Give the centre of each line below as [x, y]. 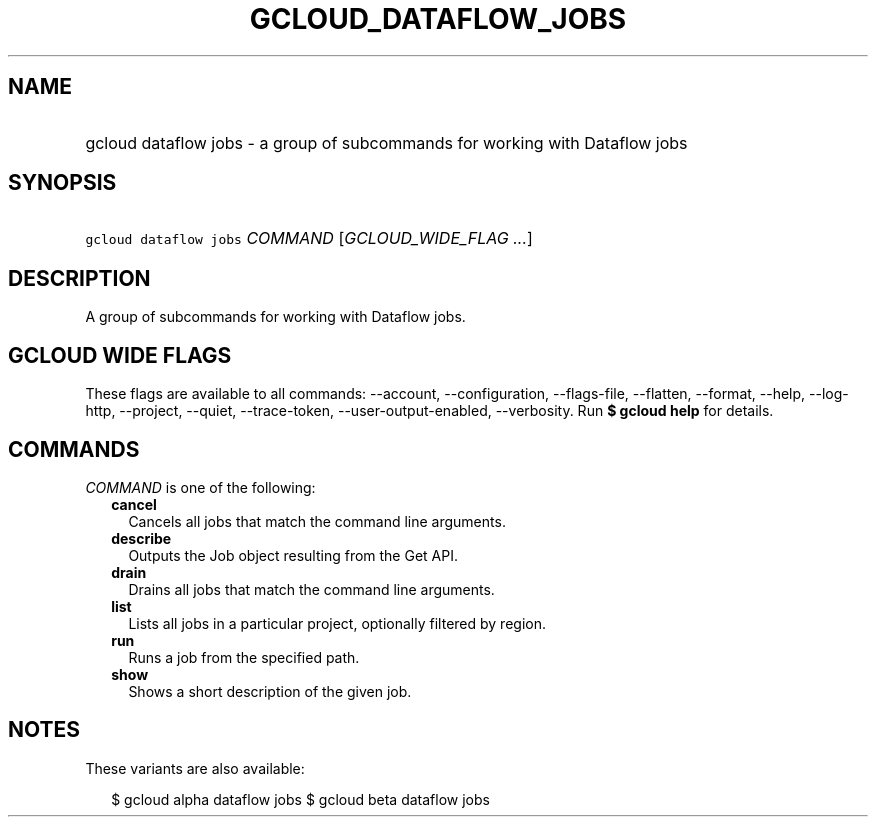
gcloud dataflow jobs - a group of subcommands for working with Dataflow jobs [386, 142]
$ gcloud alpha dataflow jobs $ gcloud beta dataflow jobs [300, 799]
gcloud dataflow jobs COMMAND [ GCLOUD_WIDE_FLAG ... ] [309, 238]
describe [141, 538]
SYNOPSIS [62, 183]
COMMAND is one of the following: [200, 487]
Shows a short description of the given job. [270, 691]
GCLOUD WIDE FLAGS [120, 355]
